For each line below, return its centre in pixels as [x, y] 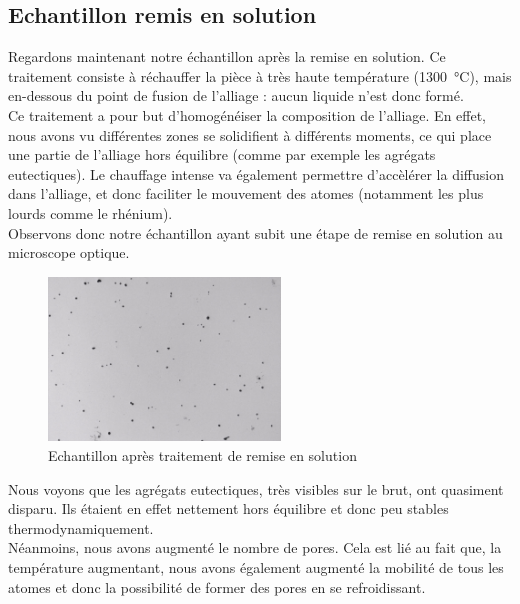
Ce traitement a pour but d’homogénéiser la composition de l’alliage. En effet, [247, 114]
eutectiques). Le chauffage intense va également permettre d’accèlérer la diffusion [256, 173]
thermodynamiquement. [81, 527]
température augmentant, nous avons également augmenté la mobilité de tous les [256, 566]
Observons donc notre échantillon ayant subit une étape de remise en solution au [255, 232]
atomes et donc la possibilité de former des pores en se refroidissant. [217, 586]
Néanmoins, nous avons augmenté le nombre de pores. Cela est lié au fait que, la [255, 547]
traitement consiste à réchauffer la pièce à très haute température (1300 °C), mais [260, 75]
